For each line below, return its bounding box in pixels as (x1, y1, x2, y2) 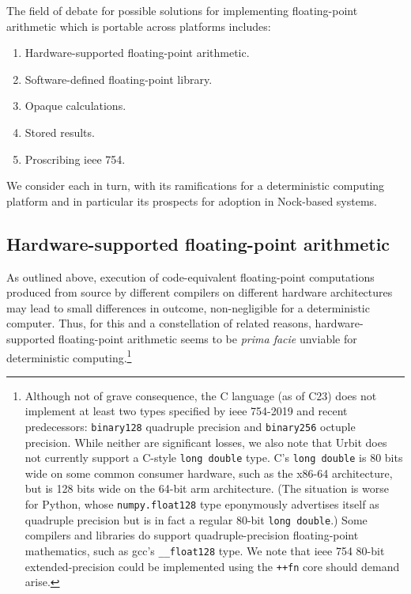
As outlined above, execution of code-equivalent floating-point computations (6, 268, 375, 285)
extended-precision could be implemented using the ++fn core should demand (25, 558, 400, 574)
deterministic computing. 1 (6, 346, 132, 365)
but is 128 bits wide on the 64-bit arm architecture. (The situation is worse (25, 480, 389, 497)
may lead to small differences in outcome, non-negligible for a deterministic (6, 299, 370, 316)
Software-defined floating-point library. (25, 70, 213, 87)
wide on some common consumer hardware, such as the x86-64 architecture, (25, 464, 393, 481)
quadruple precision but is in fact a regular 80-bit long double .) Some (25, 511, 368, 528)
